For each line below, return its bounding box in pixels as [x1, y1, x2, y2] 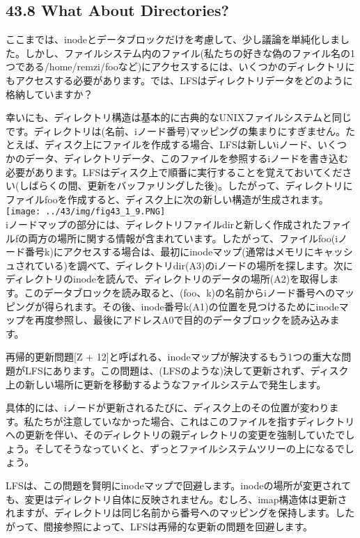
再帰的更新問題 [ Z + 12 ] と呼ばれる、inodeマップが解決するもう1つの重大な [6, 349, 342, 364]
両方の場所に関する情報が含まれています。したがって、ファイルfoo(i [28, 230, 338, 245]
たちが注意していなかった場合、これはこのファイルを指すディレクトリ [33, 413, 355, 428]
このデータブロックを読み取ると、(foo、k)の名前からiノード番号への [24, 285, 335, 299]
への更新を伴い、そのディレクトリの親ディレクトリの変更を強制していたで [6, 427, 345, 442]
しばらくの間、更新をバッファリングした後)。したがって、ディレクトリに [19, 178, 353, 193]
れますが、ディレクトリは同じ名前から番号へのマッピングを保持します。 [6, 505, 336, 520]
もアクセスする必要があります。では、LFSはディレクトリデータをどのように [6, 72, 353, 87]
